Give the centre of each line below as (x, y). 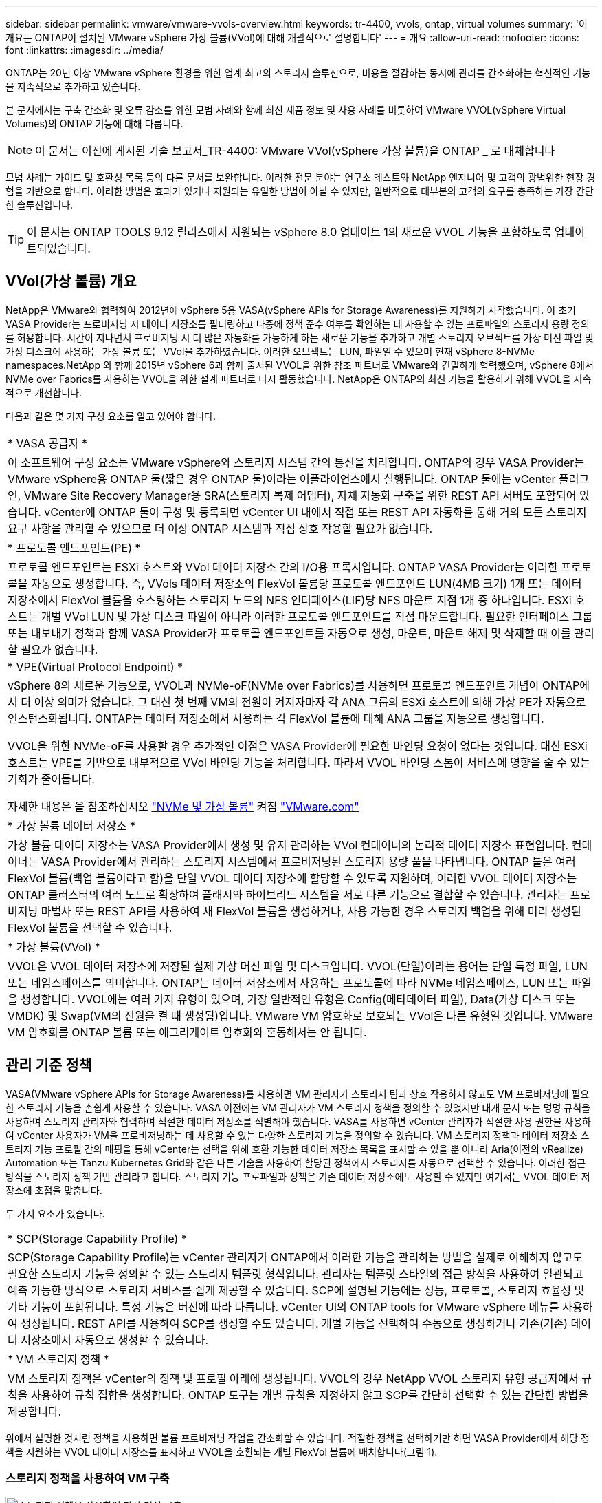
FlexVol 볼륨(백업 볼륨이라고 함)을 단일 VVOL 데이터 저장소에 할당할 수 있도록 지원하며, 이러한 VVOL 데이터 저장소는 (292, 878)
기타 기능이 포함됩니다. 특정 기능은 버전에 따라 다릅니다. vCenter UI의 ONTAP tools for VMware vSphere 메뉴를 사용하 (300, 1307)
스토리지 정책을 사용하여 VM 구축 (88, 1479)
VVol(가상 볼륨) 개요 (71, 281)
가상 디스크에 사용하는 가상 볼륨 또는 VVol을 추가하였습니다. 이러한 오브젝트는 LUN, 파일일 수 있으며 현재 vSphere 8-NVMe (270, 351)
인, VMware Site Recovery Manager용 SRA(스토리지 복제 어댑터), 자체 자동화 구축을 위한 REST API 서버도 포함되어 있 (299, 495)
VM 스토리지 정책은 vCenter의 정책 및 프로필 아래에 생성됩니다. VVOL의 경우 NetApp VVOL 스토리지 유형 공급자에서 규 (300, 1378)
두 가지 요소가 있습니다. (55, 1213)
